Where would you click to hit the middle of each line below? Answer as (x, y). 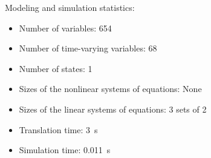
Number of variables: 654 (65, 28)
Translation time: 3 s (58, 129)
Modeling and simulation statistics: (70, 7)
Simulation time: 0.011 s (65, 150)
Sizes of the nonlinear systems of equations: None (110, 89)
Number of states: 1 (56, 68)
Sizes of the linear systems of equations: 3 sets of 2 (113, 109)
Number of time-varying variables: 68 (88, 48)
